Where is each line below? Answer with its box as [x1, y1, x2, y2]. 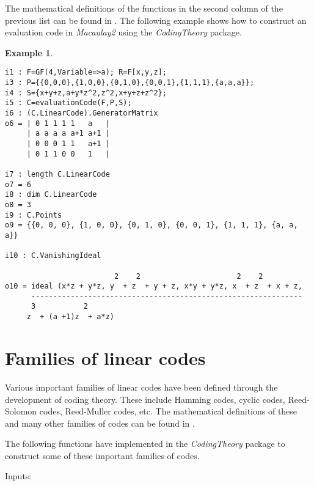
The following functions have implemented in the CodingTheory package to [5, 437, 285, 450]
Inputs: [5, 469, 32, 482]
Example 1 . [5, 46, 53, 59]
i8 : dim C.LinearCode [5, 190, 97, 199]
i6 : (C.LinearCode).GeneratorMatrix [5, 109, 158, 117]
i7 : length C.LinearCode [5, 169, 110, 179]
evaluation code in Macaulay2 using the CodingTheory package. [5, 26, 242, 39]
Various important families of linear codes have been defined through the [5, 380, 278, 393]
